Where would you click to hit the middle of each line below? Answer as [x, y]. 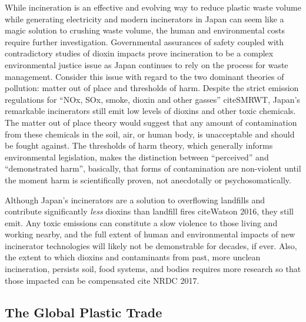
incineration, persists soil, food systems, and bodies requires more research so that [153, 269]
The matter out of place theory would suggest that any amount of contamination [151, 122]
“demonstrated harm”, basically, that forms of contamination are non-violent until [153, 168]
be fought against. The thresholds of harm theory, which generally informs [139, 145]
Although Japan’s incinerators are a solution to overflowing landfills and [135, 199]
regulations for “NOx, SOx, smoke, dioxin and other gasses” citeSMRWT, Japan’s [152, 99]
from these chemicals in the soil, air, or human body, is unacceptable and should [150, 134]
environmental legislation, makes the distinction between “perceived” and [137, 157]
